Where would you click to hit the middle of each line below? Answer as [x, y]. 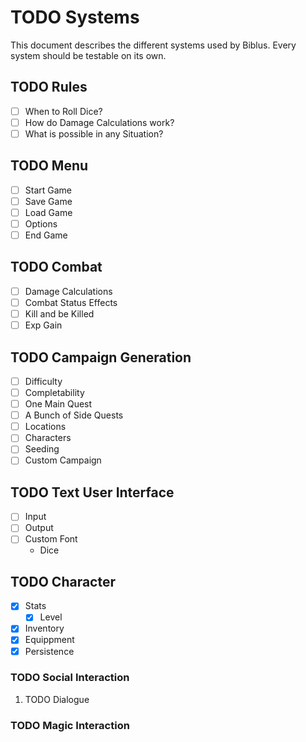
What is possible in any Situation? [94, 133]
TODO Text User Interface [92, 492]
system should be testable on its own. [88, 55]
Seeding [42, 449]
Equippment [49, 640]
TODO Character [63, 581]
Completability [54, 392]
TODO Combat [56, 267]
